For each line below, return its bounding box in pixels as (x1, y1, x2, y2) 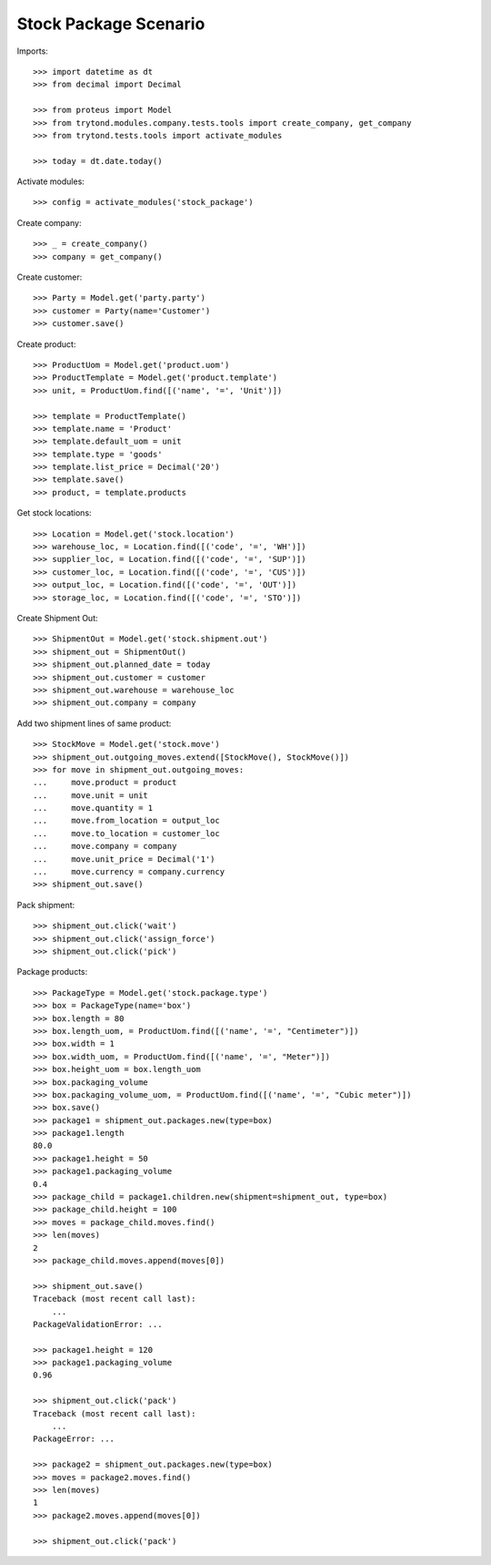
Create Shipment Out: (16, 613, 99, 623)
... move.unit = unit (33, 790, 149, 801)
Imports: (16, 46, 49, 56)
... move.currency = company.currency (33, 866, 225, 877)
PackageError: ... (33, 1434, 115, 1444)
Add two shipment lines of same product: (16, 718, 172, 729)
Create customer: (16, 271, 83, 282)
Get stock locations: (16, 507, 92, 518)
